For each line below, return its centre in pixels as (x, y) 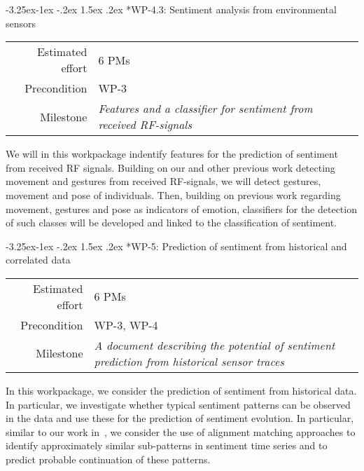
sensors (21, 23)
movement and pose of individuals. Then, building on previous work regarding (173, 194)
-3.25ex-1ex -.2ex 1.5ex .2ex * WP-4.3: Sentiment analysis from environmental (171, 9)
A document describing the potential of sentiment (215, 345)
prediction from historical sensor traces (189, 361)
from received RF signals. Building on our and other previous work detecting (170, 167)
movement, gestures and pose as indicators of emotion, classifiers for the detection (181, 209)
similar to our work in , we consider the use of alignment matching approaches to (181, 431)
